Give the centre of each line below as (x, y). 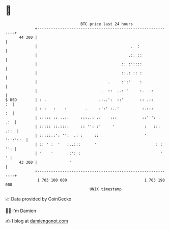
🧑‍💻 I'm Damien (21, 211)
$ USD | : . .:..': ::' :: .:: (79, 100)
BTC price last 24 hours (107, 24)
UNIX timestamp (106, 189)
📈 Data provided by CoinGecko (38, 199)
